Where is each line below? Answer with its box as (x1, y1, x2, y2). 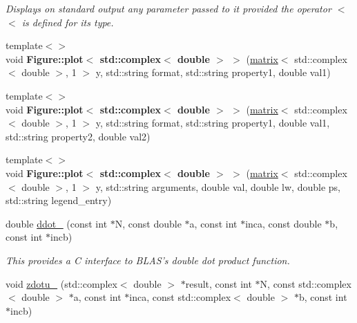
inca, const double (245, 216, 322, 230)
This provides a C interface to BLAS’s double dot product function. (6, 252, 290, 267)
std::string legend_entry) (6, 193, 112, 207)
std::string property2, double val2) (6, 129, 151, 143)
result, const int (185, 276, 252, 290)
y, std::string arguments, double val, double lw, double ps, (95, 179, 340, 194)
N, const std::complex (260, 276, 351, 290)
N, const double (115, 216, 182, 230)
